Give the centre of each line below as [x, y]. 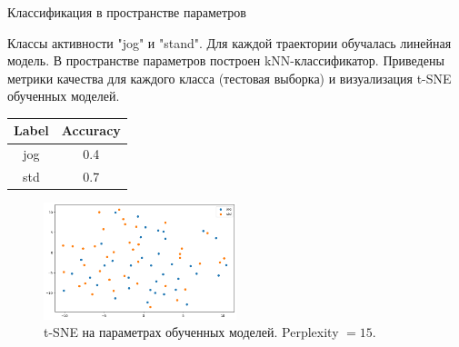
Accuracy [91, 130]
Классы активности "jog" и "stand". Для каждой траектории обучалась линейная [229, 42]
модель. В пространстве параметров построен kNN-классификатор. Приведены [226, 60]
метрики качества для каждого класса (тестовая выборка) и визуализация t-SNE [229, 78]
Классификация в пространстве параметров [127, 12]
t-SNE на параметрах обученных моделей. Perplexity [191, 332]
